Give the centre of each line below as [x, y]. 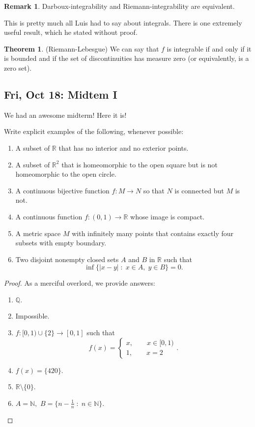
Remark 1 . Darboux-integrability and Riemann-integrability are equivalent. [119, 6]
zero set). [18, 67]
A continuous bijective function [62, 190]
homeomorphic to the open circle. [66, 174]
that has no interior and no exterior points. [124, 147]
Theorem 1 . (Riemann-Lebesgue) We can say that [82, 48]
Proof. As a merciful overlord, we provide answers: [80, 283]
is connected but [199, 190]
